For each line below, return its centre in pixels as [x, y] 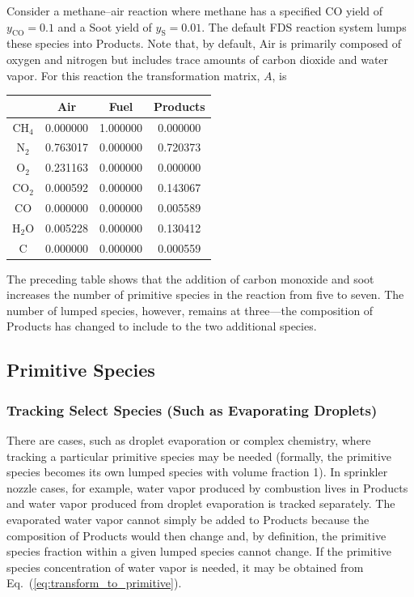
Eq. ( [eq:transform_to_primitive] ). [94, 583]
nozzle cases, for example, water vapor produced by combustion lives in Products [207, 487]
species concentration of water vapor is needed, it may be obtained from [185, 567]
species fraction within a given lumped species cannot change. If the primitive [199, 551]
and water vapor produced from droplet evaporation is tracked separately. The [201, 503]
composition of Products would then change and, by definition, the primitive [196, 535]
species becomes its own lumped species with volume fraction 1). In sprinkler [197, 472]
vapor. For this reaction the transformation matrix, [133, 75]
